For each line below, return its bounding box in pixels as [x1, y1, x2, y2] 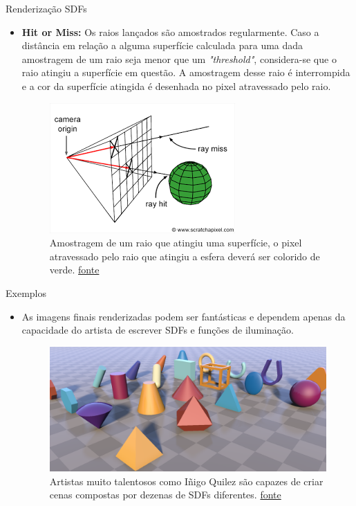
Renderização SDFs [6, 1, 87, 15]
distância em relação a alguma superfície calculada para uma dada [21, 38, 303, 53]
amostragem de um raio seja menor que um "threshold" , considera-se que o [21, 51, 337, 66]
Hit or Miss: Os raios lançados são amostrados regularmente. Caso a [21, 24, 319, 39]
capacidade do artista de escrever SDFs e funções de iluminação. [21, 323, 294, 337]
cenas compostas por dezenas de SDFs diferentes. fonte [49, 487, 281, 502]
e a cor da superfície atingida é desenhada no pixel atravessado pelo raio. [21, 78, 331, 93]
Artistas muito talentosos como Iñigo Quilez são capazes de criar [49, 473, 324, 488]
